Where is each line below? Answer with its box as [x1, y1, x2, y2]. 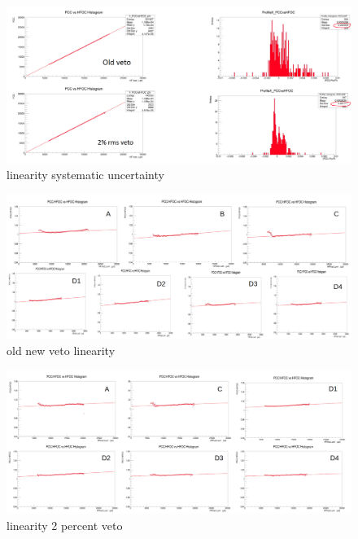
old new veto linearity [7, 341, 116, 358]
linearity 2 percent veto [7, 516, 123, 533]
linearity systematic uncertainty [7, 166, 164, 183]
